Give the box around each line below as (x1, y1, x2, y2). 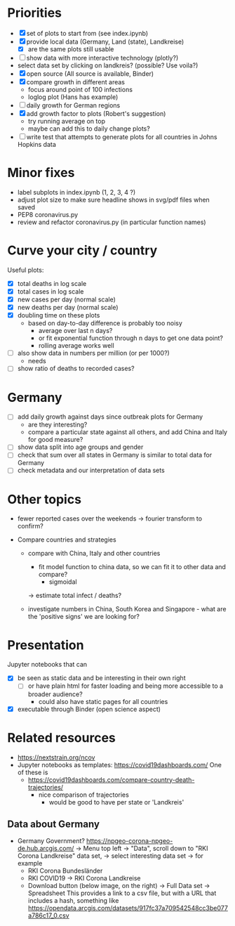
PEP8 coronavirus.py (17, 210, 79, 219)
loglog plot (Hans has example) (27, 93, 119, 101)
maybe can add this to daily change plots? (27, 124, 151, 133)
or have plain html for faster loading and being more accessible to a (27, 682, 223, 690)
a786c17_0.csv (27, 911, 69, 920)
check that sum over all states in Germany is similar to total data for (17, 451, 213, 459)
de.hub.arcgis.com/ (17, 845, 74, 853)
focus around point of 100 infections (27, 86, 133, 93)
